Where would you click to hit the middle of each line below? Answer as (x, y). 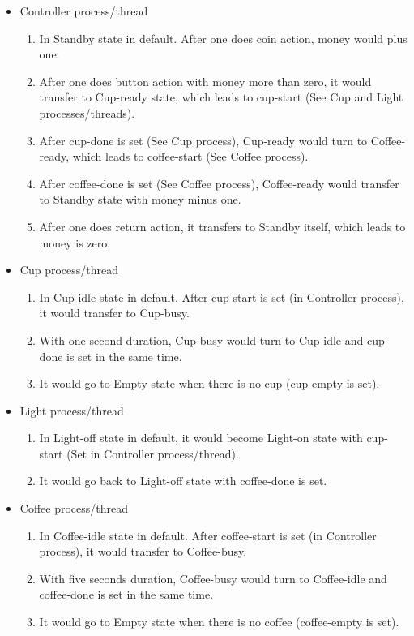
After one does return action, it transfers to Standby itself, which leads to (222, 226)
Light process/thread (72, 410)
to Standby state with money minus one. (140, 199)
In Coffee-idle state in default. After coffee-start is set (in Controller (208, 535)
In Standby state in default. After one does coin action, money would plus (223, 38)
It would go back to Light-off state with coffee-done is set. (183, 481)
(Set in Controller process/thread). (153, 453)
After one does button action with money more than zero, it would (205, 81)
